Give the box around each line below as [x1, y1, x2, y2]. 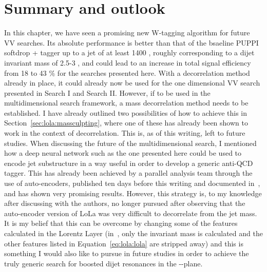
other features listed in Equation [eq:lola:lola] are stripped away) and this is [4, 238, 243, 248]
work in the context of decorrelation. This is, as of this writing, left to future [4, 128, 245, 138]
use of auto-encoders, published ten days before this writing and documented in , [4, 178, 260, 189]
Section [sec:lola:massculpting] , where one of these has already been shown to [4, 117, 248, 128]
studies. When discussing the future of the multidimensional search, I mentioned [4, 137, 257, 148]
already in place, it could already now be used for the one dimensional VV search [4, 77, 260, 88]
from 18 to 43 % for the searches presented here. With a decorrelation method [4, 67, 250, 78]
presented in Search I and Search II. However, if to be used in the [4, 87, 211, 98]
